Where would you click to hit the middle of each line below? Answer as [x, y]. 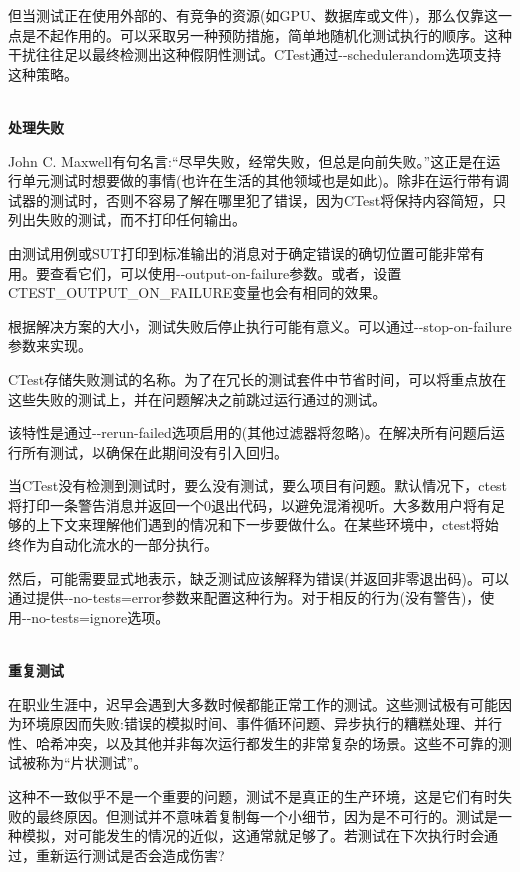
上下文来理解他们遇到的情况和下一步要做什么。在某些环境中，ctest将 [260, 524]
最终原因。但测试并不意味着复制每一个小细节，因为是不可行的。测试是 [266, 815]
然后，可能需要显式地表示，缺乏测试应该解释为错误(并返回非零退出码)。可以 [258, 577]
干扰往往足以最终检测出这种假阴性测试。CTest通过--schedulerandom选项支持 [255, 54]
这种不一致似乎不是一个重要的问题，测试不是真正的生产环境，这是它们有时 [253, 796]
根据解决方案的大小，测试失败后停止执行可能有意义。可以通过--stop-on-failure [260, 325]
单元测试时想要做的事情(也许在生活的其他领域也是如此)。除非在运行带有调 [265, 180]
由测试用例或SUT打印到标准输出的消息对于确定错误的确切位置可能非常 [239, 252]
